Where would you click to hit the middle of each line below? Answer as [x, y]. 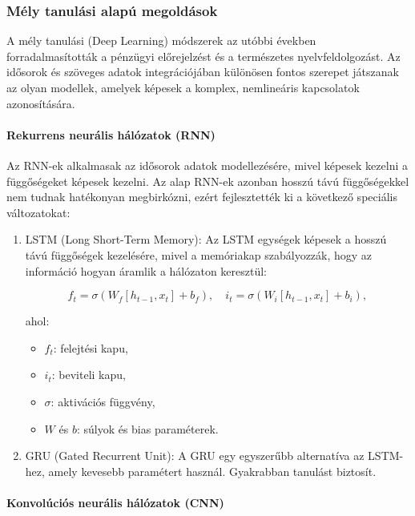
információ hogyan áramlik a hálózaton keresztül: [146, 270]
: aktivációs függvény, [103, 401]
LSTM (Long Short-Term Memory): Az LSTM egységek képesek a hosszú [206, 239]
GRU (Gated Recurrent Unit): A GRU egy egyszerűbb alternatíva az [195, 456]
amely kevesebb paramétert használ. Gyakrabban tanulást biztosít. [212, 471]
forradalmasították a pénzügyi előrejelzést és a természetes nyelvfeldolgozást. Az [203, 56]
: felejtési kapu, [91, 347]
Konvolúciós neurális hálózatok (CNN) [115, 502]
